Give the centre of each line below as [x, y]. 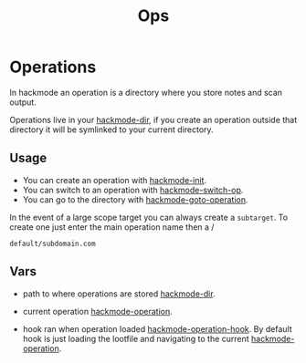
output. [23, 102]
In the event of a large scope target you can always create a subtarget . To [149, 217]
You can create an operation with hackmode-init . [115, 180]
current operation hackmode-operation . [97, 311]
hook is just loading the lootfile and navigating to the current [136, 338]
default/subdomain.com [53, 244]
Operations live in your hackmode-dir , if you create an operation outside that [153, 119]
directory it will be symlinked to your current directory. [111, 130]
